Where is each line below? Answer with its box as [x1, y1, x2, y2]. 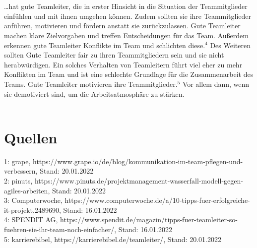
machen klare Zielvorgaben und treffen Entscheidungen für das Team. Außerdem [4, 30, 249, 40]
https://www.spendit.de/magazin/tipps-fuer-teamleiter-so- [60, 214, 238, 225]
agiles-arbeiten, [4, 185, 50, 195]
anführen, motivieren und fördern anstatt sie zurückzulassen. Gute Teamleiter [4, 20, 241, 31]
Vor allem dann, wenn [182, 78, 250, 89]
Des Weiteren [210, 40, 251, 50]
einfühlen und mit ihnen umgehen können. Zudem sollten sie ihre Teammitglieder [4, 10, 252, 21]
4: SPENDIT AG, [4, 214, 58, 225]
